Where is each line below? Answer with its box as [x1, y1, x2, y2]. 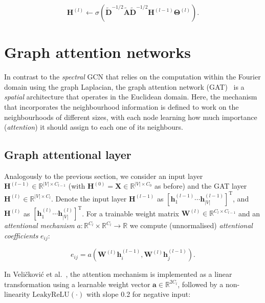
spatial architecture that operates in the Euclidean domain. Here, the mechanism [4, 91, 257, 102]
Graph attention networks [4, 42, 191, 63]
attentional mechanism [4, 220, 75, 231]
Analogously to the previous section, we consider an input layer [4, 170, 203, 181]
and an [238, 208, 260, 218]
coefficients [4, 230, 38, 240]
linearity [4, 289, 30, 299]
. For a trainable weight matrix [82, 208, 179, 218]
